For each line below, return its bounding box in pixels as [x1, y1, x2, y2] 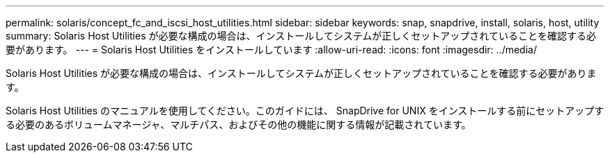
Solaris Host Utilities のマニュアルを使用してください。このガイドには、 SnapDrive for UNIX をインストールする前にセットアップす [6, 105, 604, 116]
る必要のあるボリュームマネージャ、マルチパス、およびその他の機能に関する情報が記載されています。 [6, 119, 471, 130]
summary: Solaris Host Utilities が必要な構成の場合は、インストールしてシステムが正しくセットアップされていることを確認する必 [6, 30, 596, 42]
